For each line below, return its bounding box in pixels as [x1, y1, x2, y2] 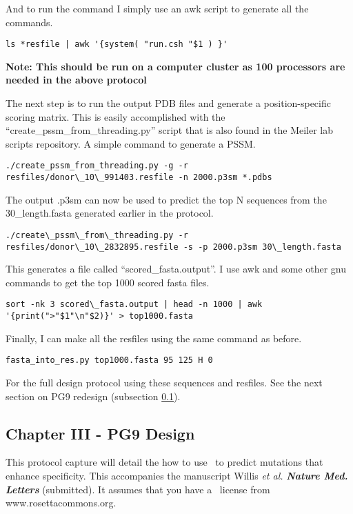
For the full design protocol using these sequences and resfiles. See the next [6, 375, 323, 389]
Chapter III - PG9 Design [6, 422, 195, 444]
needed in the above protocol [6, 72, 147, 87]
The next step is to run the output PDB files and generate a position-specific [6, 96, 331, 110]
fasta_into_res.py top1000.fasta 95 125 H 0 [6, 355, 213, 366]
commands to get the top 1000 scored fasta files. [6, 275, 210, 289]
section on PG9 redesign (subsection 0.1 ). [6, 388, 181, 403]
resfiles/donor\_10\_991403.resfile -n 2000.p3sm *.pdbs [6, 172, 272, 183]
